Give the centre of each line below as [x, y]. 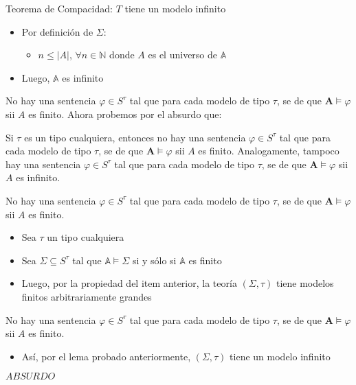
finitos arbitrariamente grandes [87, 296]
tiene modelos [305, 283]
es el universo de [183, 55]
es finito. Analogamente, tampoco [269, 151]
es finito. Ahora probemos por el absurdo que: [125, 114]
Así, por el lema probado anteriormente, [106, 356]
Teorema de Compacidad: [59, 8]
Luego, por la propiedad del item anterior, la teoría [129, 283]
